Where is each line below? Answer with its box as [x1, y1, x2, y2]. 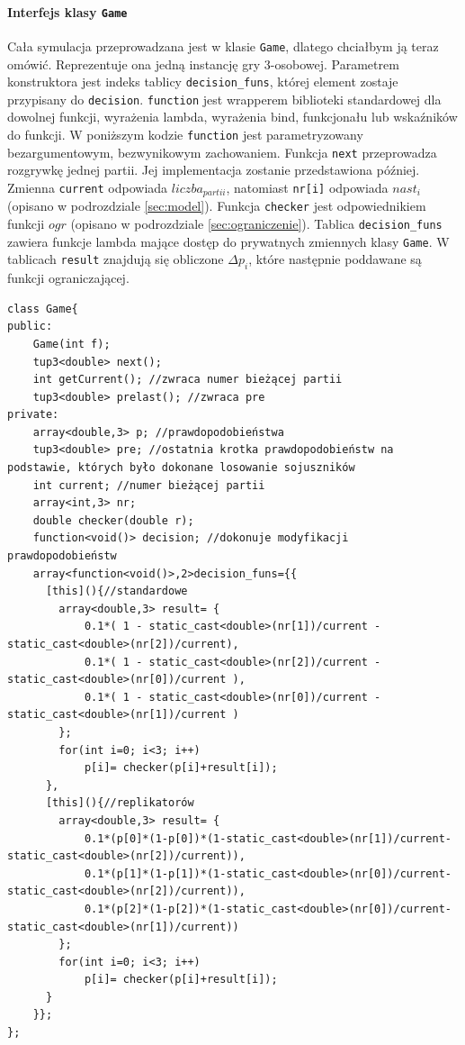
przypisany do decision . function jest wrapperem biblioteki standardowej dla [7, 89, 442, 108]
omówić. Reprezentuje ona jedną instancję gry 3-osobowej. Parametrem [7, 54, 399, 73]
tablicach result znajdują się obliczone [7, 250, 224, 268]
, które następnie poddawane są [248, 250, 422, 268]
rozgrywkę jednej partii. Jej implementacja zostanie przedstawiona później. [7, 160, 420, 179]
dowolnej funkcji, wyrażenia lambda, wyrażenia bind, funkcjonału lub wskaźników [7, 107, 458, 126]
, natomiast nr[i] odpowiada [226, 177, 389, 196]
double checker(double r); [32, 513, 194, 527]
